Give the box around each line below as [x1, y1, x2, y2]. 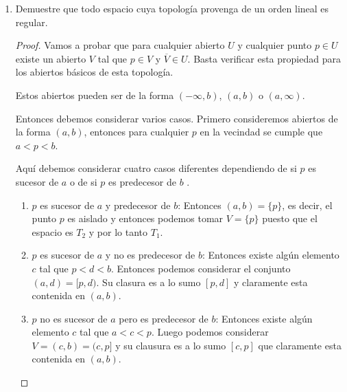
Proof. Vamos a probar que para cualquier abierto [15, 38, 225, 52]
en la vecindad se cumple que [200, 124, 323, 139]
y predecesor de [105, 197, 171, 212]
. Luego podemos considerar [151, 325, 269, 339]
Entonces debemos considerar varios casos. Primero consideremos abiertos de [15, 111, 338, 125]
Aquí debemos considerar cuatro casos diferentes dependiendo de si [15, 161, 297, 175]
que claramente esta [258, 338, 342, 352]
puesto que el [262, 211, 318, 226]
